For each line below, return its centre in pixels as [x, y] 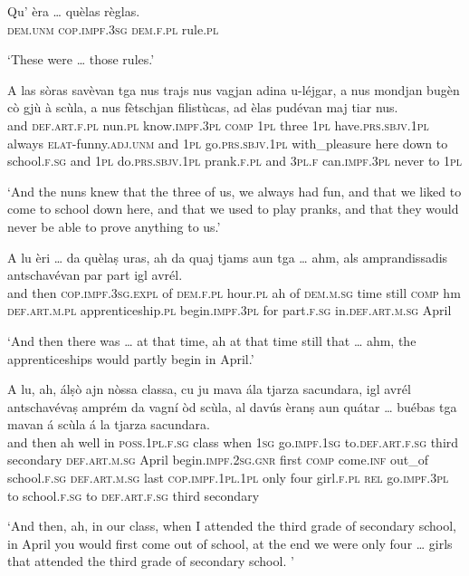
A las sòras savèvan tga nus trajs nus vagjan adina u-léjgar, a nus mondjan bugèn [234, 89]
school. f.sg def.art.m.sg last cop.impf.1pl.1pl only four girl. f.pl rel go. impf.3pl [228, 478]
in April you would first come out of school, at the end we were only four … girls [230, 543]
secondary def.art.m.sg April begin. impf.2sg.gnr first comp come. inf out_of [218, 460]
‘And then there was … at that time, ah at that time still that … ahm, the [212, 340]
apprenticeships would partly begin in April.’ [131, 358]
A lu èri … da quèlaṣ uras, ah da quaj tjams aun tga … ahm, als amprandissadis [228, 257]
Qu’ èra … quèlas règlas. [74, 11]
